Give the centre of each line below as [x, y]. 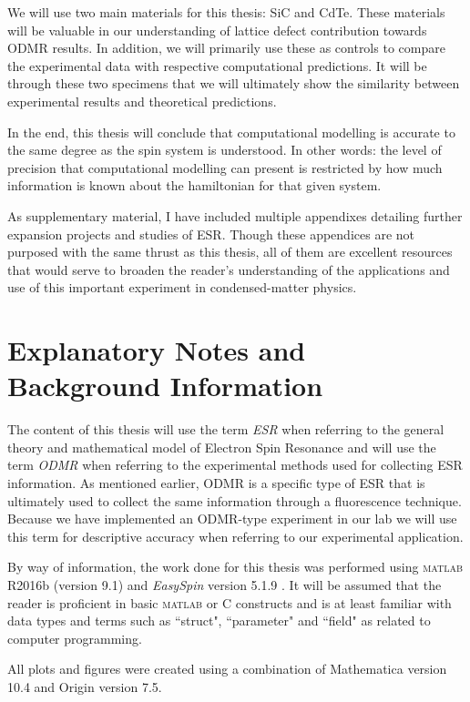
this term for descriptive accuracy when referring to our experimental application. [235, 536]
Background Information [165, 386]
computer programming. [75, 638]
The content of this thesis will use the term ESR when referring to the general [226, 429]
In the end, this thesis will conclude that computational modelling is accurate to [231, 132]
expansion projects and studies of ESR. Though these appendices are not [211, 234]
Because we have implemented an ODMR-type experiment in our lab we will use [232, 519]
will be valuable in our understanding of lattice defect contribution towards [217, 30]
